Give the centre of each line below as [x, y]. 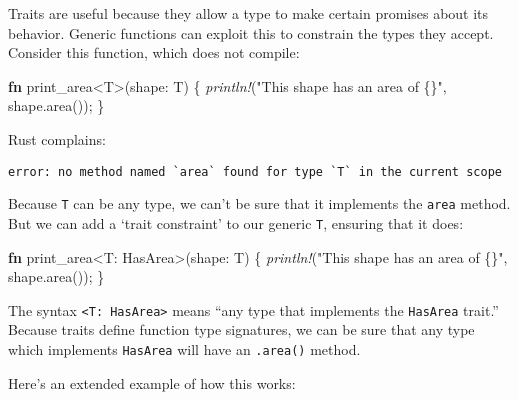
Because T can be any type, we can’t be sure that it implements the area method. [259, 203]
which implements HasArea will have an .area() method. [184, 348]
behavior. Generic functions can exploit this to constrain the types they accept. [251, 32]
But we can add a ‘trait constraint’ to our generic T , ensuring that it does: [236, 222]
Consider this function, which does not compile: [154, 52]
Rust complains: [57, 138]
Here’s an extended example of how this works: [152, 382]
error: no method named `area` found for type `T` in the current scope [255, 171]
